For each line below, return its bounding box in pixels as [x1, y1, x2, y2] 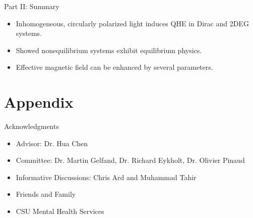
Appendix [4, 92, 74, 112]
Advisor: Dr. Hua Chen [16, 138, 88, 148]
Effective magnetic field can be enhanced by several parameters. [16, 62, 213, 72]
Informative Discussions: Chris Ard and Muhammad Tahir [16, 171, 197, 182]
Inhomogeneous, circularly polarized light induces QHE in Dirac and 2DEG [16, 18, 249, 28]
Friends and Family [16, 189, 76, 199]
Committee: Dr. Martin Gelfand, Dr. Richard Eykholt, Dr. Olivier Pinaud [16, 155, 245, 165]
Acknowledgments [4, 121, 59, 132]
